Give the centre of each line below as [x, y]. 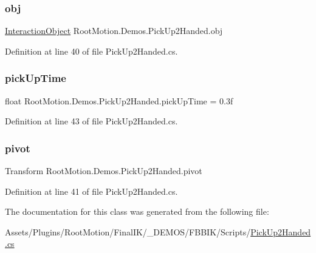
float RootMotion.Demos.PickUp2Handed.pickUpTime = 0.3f [119, 100]
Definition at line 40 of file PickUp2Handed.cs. [91, 51]
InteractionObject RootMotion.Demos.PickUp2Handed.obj [114, 31]
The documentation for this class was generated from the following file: [137, 211]
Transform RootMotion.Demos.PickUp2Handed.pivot [104, 171]
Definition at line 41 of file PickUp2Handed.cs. [91, 191]
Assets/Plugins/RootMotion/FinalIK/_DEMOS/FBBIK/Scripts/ [128, 231]
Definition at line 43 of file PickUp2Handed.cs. [91, 121]
